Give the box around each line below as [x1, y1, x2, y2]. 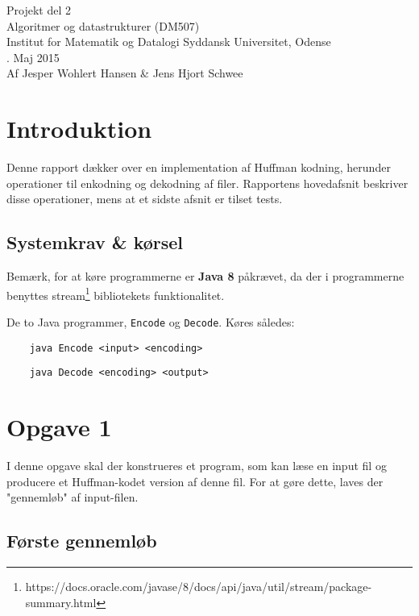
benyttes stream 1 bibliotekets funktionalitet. [6, 284, 225, 303]
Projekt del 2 [6, 2, 71, 18]
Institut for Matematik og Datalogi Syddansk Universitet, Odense [6, 33, 331, 50]
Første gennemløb [6, 528, 157, 553]
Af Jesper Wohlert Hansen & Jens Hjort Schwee [6, 65, 243, 81]
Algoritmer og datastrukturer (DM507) [6, 17, 200, 34]
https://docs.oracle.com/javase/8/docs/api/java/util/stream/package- [25, 578, 372, 594]
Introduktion [6, 112, 152, 145]
